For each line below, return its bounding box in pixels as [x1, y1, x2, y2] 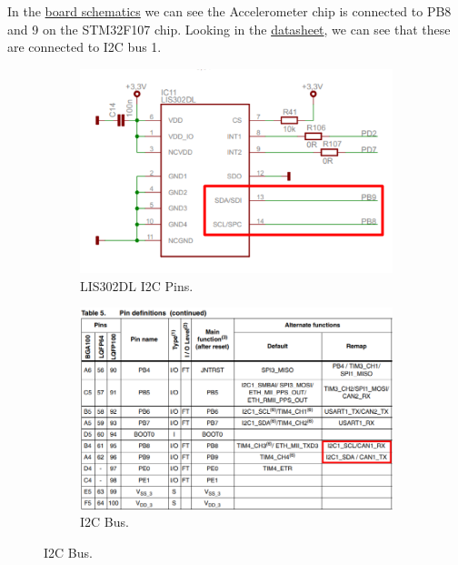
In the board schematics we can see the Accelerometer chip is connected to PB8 [7, 2, 452, 20]
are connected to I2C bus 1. [7, 37, 162, 56]
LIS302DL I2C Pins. [80, 276, 194, 295]
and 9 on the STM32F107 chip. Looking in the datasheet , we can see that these [7, 19, 451, 38]
